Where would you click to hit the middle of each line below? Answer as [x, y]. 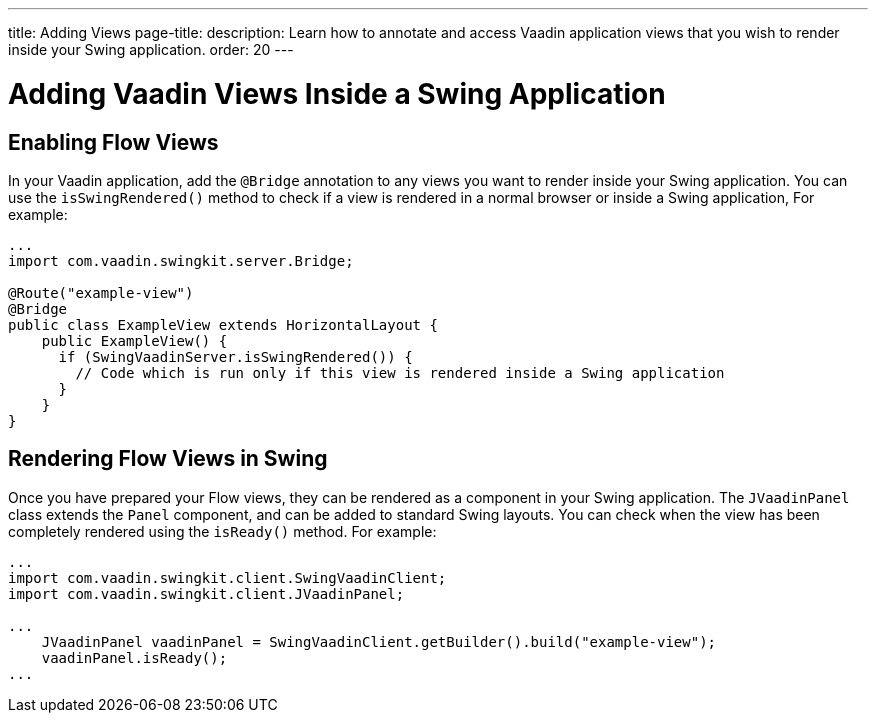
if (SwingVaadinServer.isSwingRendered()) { [235, 356]
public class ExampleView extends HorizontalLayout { [223, 324]
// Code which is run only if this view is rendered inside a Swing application [400, 372]
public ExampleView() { [134, 340]
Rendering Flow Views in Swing [168, 459]
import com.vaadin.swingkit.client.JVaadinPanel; [206, 593]
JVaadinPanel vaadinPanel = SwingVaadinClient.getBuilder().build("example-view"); [379, 641]
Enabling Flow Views [113, 142]
